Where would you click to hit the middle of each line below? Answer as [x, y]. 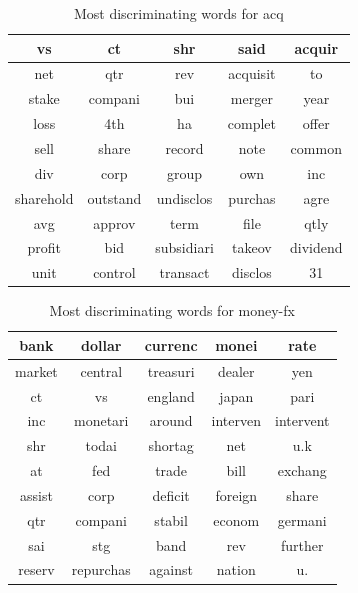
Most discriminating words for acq [178, 13]
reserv [36, 569]
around [171, 420]
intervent [302, 420]
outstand [114, 197]
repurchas [101, 569]
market [36, 370]
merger [251, 98]
